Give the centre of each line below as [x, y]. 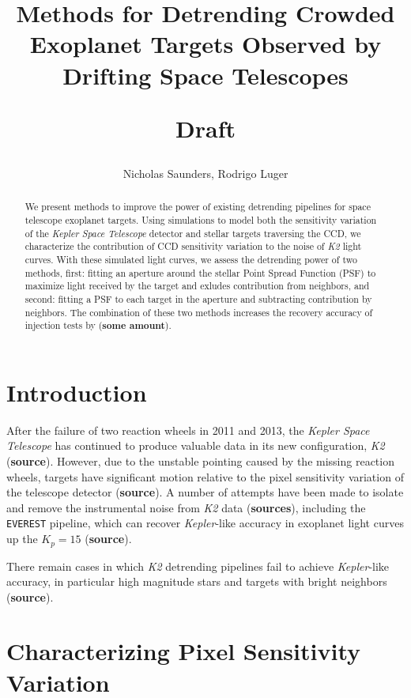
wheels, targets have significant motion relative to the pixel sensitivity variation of [205, 476]
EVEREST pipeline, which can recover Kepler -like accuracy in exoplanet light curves [205, 523]
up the [22, 539]
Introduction [77, 392]
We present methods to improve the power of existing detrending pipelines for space [198, 207]
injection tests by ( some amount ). [98, 326]
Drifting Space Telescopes [205, 75]
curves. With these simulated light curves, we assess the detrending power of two [191, 259]
